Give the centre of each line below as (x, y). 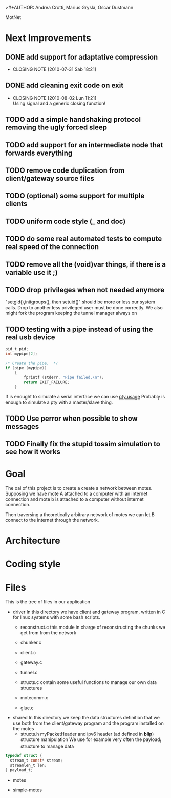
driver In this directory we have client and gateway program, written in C (89, 612)
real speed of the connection (52, 247)
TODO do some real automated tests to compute (84, 239)
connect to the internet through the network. (52, 520)
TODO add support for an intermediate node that (84, 145)
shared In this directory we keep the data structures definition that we (86, 718)
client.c (28, 653)
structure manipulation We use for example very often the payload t (91, 740)
